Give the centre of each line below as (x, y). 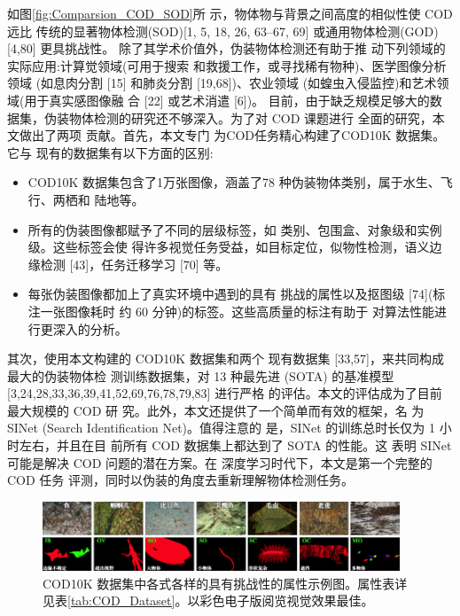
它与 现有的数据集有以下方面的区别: (110, 152)
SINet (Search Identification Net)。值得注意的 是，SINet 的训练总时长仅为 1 (222, 428)
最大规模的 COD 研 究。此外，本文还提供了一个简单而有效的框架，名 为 (216, 410)
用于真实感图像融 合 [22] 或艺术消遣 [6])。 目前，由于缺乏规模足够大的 (227, 100)
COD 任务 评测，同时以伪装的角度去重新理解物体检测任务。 (181, 480)
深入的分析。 (90, 328)
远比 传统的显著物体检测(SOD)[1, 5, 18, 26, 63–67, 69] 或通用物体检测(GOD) (223, 31)
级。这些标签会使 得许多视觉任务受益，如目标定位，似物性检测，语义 (229, 247)
